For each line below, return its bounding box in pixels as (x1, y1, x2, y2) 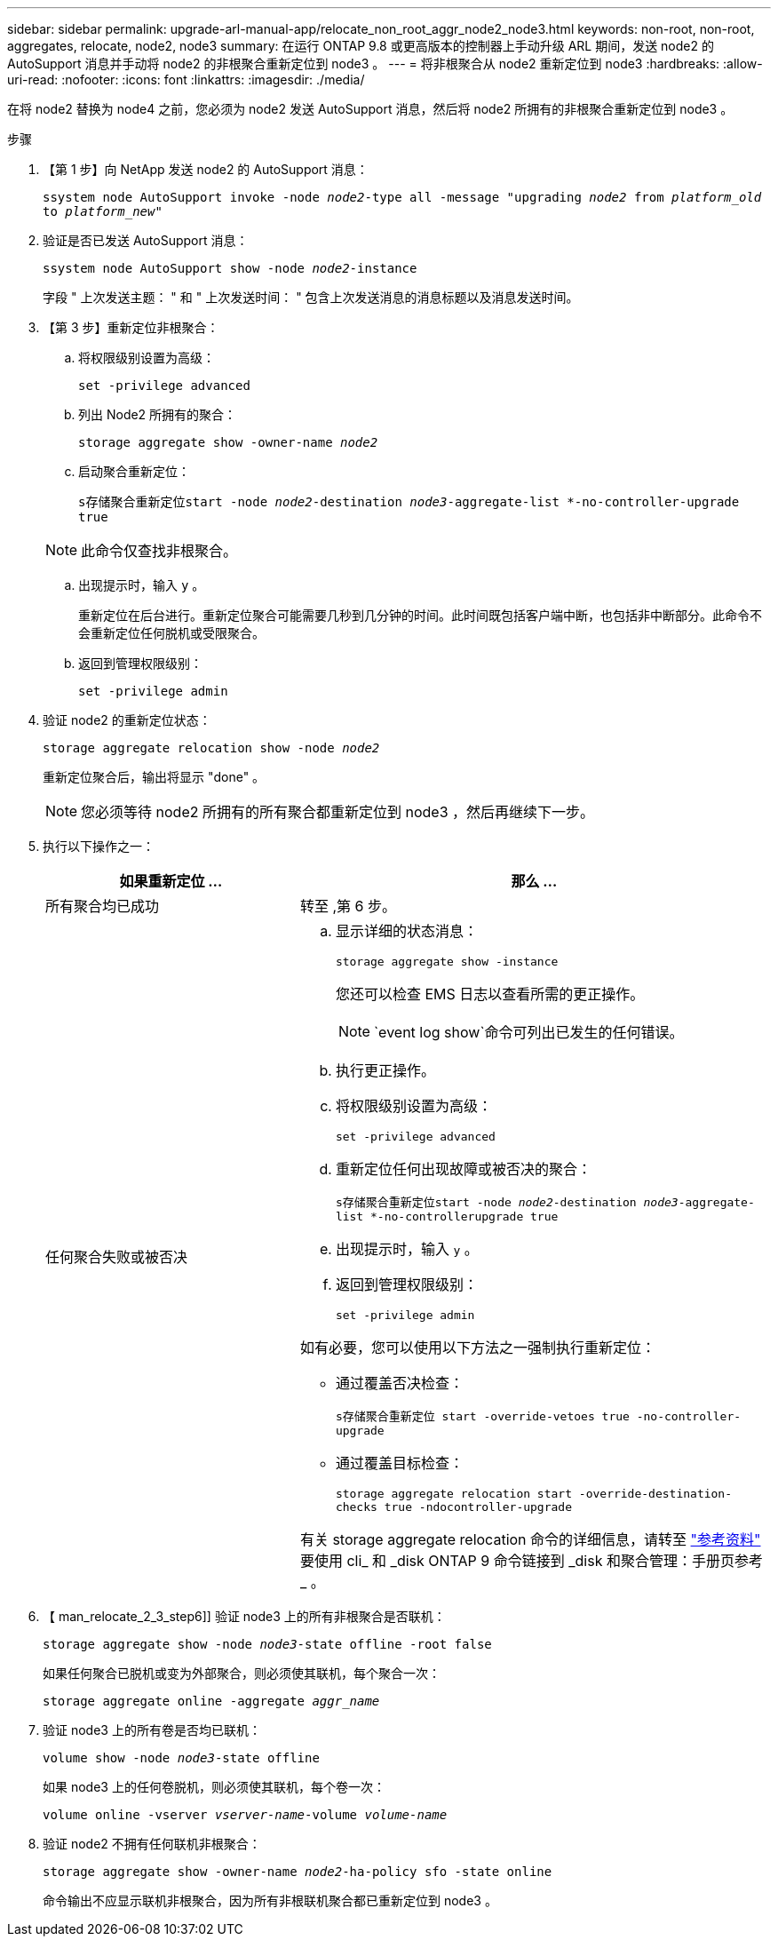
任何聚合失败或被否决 (45, 1247, 188, 1266)
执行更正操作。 (335, 1061, 435, 1079)
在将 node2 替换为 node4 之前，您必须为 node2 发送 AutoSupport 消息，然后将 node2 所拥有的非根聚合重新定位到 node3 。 (7, 101, 734, 116)
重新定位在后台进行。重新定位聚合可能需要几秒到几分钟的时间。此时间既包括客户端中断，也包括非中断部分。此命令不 (78, 608, 762, 623)
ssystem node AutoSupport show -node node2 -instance (43, 261, 417, 275)
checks (335, 1500, 377, 1514)
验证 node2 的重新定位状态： (43, 712, 211, 727)
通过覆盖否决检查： (335, 1374, 464, 1392)
